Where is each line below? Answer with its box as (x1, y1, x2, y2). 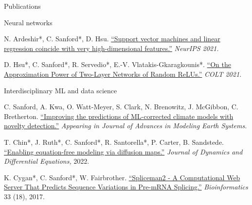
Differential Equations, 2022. (4, 156, 90, 166)
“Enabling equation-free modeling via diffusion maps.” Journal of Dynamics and (4, 146, 243, 156)
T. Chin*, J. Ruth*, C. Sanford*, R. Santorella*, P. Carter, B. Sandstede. (4, 137, 224, 147)
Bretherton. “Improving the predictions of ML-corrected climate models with (4, 111, 234, 121)
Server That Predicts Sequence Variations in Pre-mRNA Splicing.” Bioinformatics (4, 182, 248, 192)
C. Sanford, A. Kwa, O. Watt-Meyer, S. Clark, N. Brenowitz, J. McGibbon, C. (4, 102, 238, 112)
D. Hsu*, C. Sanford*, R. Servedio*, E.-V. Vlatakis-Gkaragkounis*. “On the (4, 59, 231, 69)
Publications (4, 1, 41, 11)
